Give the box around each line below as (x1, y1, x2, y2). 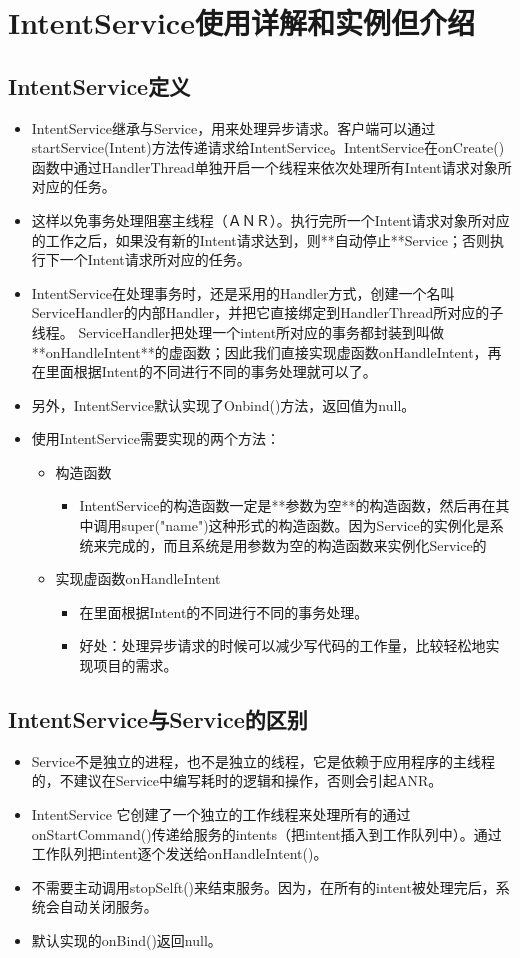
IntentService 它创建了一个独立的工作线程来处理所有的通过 (31, 804, 411, 825)
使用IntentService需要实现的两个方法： (31, 428, 280, 449)
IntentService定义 (8, 70, 191, 101)
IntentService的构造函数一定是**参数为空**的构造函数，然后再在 (79, 495, 496, 516)
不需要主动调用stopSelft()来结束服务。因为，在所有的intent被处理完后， (31, 876, 496, 897)
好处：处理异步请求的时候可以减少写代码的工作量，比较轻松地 (79, 635, 486, 656)
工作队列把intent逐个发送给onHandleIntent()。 (31, 843, 321, 864)
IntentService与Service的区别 (8, 704, 308, 735)
